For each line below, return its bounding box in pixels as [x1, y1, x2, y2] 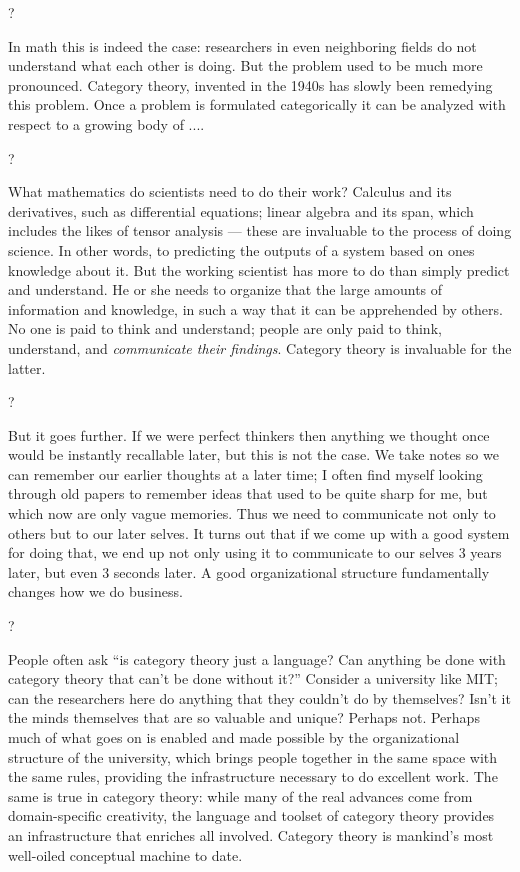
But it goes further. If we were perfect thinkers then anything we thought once [8, 424, 490, 445]
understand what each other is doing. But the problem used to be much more [8, 55, 483, 76]
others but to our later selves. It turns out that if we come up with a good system [8, 522, 510, 543]
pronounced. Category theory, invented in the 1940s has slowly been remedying [8, 74, 493, 95]
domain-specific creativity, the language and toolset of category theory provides [8, 805, 495, 826]
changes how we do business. [8, 581, 183, 602]
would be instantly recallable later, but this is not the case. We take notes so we [8, 444, 499, 465]
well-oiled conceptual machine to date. [8, 844, 243, 865]
